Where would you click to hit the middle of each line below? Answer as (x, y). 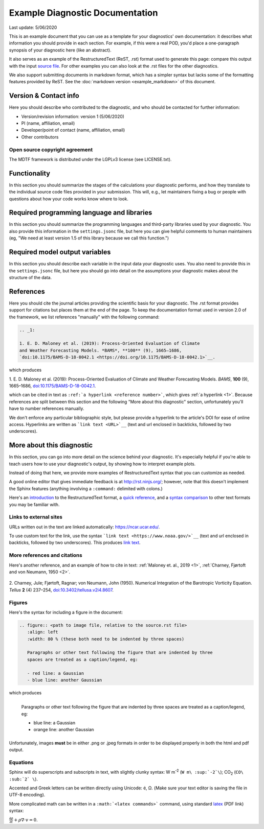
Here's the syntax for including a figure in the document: (66, 612)
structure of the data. (30, 277)
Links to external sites (36, 517)
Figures (18, 602)
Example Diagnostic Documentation (84, 13)
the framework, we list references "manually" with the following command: (84, 317)
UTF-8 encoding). (27, 795)
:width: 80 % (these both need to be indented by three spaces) (106, 639)
